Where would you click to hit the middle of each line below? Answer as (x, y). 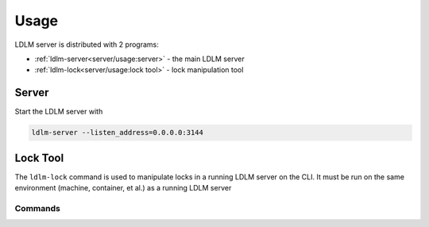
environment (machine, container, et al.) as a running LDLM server (123, 188)
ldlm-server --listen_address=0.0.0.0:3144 (118, 133)
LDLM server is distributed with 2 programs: (87, 44)
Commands (38, 208)
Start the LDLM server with (59, 112)
